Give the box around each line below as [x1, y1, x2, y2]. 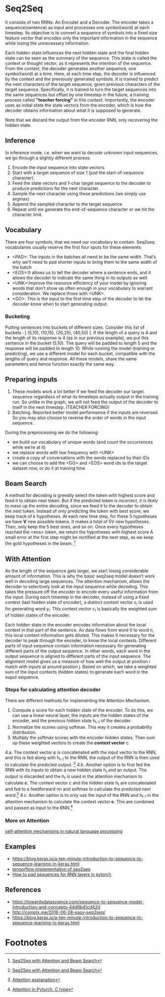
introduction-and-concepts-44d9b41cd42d [12, 904, 101, 910]
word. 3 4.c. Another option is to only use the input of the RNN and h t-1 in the [5, 791, 159, 799]
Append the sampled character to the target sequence [12, 201, 123, 207]
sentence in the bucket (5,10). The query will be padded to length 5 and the [5, 340, 157, 346]
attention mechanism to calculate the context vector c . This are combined [5, 798, 154, 804]
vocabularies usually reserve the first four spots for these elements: [5, 244, 142, 250]
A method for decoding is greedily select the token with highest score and [5, 493, 155, 498]
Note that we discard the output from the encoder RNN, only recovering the [5, 117, 158, 123]
